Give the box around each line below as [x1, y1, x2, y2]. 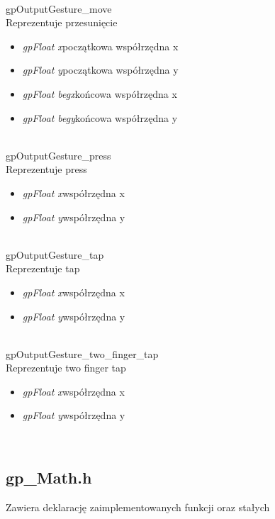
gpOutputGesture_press [6, 147, 111, 162]
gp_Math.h [6, 467, 92, 489]
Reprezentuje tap [6, 261, 80, 276]
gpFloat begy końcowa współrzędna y [22, 110, 178, 125]
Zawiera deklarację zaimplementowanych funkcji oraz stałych [6, 499, 270, 514]
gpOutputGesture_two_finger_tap [6, 346, 159, 361]
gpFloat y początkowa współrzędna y [22, 62, 179, 77]
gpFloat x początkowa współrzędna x [22, 38, 179, 53]
